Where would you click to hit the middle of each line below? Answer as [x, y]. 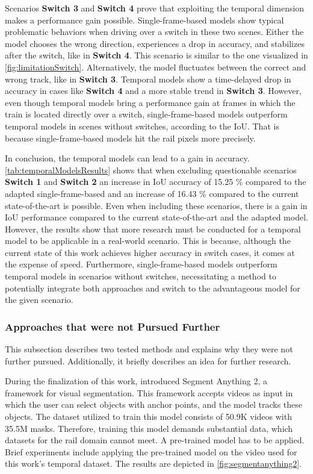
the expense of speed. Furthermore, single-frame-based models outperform [141, 264]
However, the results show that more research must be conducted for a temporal [153, 229]
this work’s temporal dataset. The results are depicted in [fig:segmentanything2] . [153, 463]
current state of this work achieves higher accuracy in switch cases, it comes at [150, 252]
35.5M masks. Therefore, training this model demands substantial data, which [149, 428]
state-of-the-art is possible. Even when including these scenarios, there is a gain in [156, 205]
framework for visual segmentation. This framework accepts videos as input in [149, 392]
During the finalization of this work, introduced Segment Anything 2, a [136, 381]
